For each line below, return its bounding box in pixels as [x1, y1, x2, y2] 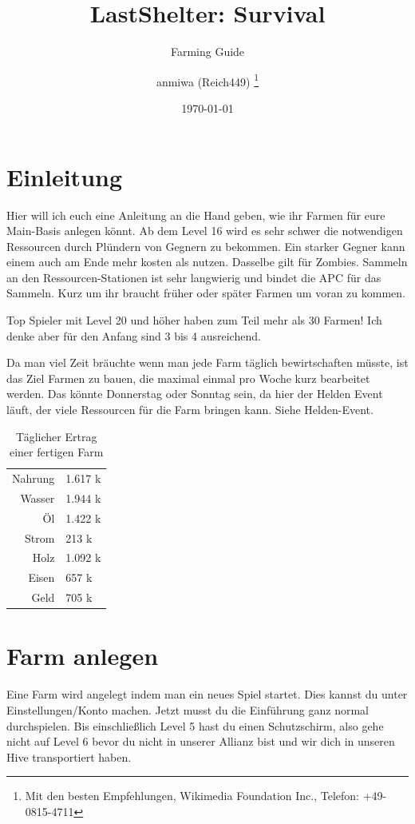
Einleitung [6, 160, 123, 193]
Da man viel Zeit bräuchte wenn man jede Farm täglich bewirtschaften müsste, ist [6, 354, 409, 371]
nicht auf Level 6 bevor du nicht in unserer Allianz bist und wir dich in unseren [6, 733, 395, 750]
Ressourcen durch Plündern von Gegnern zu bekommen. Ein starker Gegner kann [6, 237, 405, 254]
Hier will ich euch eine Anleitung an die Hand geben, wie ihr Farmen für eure [6, 206, 385, 223]
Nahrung [12, 470, 55, 487]
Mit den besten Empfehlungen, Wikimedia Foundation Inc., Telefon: [25, 787, 360, 804]
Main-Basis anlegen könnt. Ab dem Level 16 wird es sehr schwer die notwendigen [6, 222, 403, 239]
